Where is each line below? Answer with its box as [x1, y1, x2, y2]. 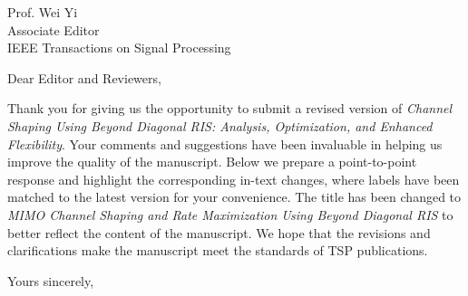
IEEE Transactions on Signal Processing [7, 38, 231, 57]
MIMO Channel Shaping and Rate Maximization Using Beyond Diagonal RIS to [7, 205, 453, 224]
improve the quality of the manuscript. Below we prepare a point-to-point [7, 152, 417, 171]
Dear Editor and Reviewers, [7, 68, 161, 87]
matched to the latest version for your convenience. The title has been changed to [7, 187, 462, 206]
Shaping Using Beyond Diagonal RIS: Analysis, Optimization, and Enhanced [7, 116, 433, 135]
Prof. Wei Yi [7, 3, 78, 21]
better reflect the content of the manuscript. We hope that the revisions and [7, 223, 431, 242]
